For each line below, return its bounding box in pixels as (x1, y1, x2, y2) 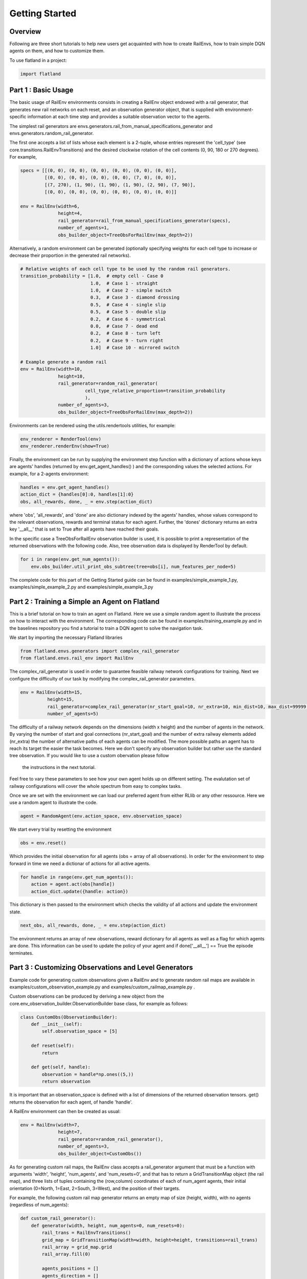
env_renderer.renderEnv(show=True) (20, 443, 109, 449)
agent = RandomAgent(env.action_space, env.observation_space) (20, 813, 183, 819)
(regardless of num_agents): (9, 1202, 69, 1208)
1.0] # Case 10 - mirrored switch (90, 345, 180, 350)
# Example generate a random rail (20, 359, 107, 365)
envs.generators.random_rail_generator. (9, 130, 94, 136)
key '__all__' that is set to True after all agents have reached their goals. (9, 526, 160, 532)
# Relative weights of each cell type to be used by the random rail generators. (20, 266, 231, 272)
